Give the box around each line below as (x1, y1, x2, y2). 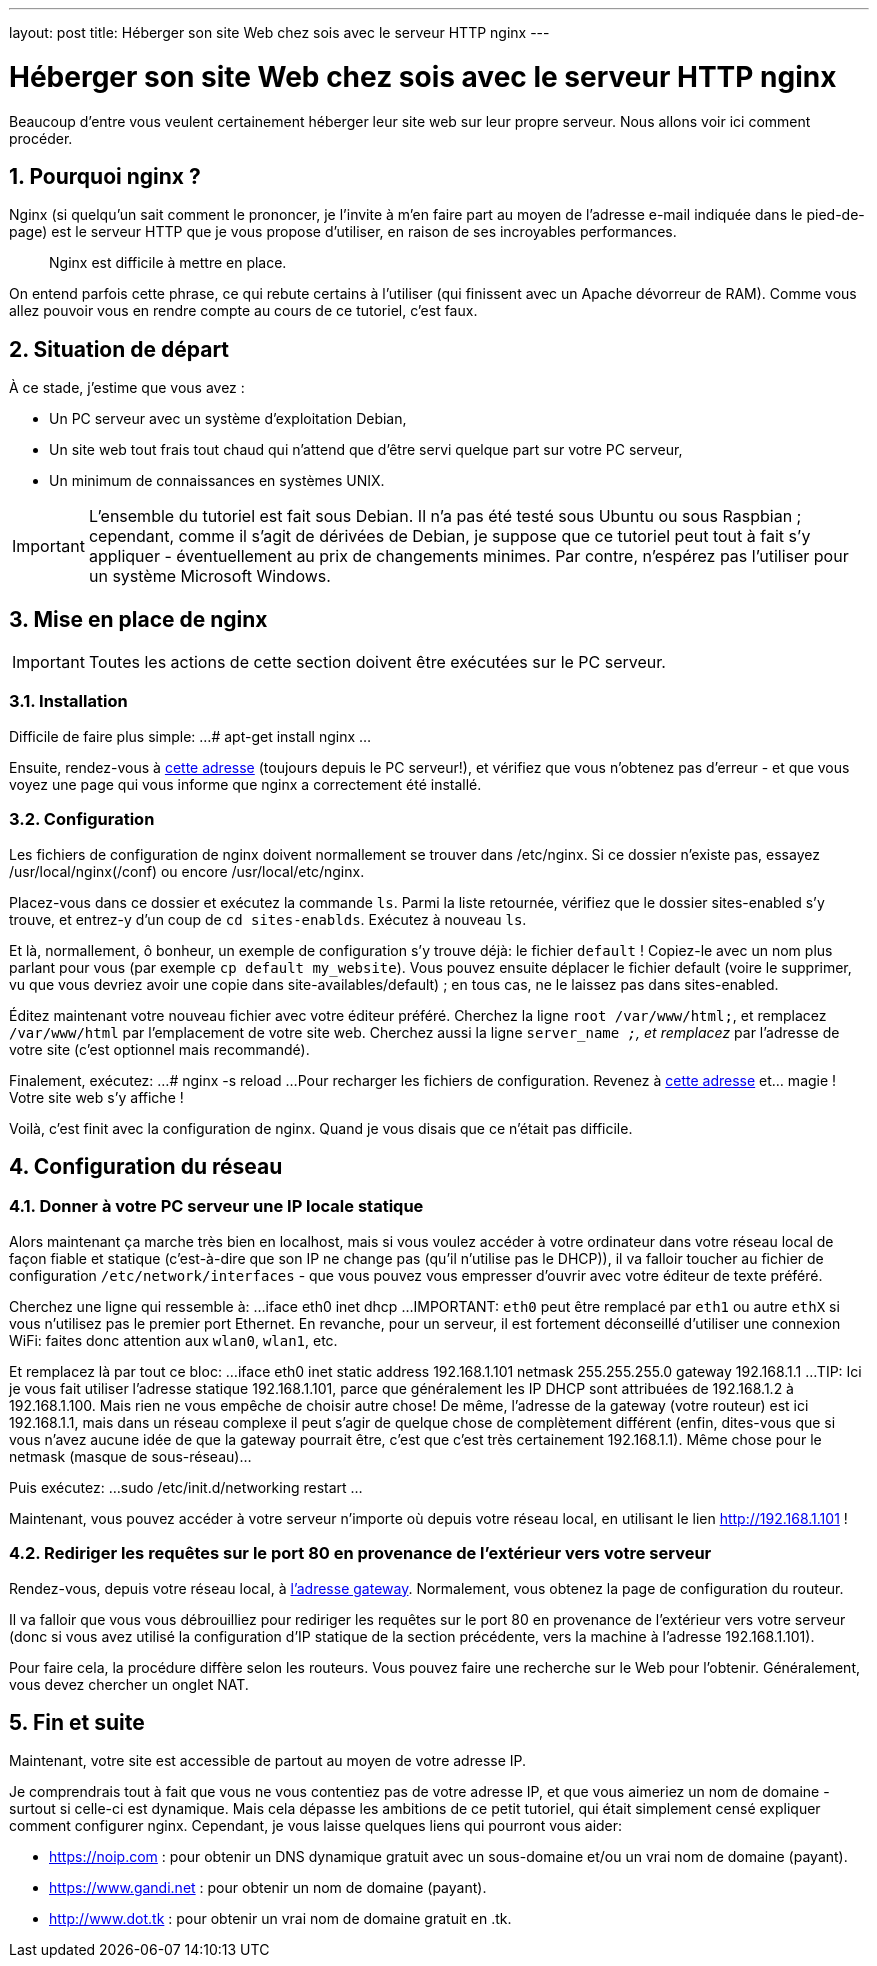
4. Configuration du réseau (9, 1153, 283, 1179)
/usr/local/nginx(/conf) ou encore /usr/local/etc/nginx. (9, 862, 365, 880)
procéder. (9, 129, 73, 147)
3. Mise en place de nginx (9, 606, 268, 632)
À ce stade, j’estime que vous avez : (9, 379, 245, 397)
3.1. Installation (9, 691, 128, 712)
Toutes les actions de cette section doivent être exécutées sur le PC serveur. (88, 652, 666, 673)
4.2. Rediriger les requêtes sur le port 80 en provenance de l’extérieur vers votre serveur (9, 1543, 712, 1564)
